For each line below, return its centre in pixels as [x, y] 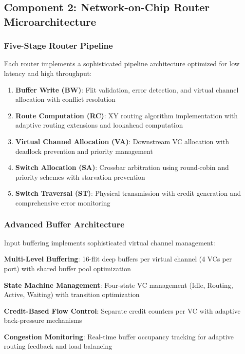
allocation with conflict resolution [65, 99]
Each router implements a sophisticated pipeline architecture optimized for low [122, 64]
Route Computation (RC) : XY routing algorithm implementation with [127, 115]
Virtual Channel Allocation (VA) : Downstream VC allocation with [122, 141]
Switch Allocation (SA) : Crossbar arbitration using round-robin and [122, 167]
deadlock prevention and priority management [84, 151]
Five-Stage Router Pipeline [58, 46]
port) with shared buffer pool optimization [67, 268]
